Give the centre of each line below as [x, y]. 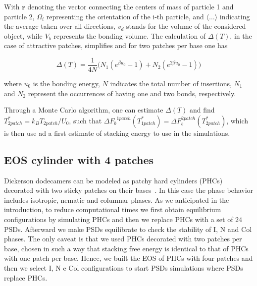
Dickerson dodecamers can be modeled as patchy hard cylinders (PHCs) [113, 180]
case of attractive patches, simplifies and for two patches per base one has [116, 45]
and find [202, 110]
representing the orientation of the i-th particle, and [125, 16]
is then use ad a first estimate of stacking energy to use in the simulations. [117, 133]
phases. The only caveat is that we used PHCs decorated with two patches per [123, 239]
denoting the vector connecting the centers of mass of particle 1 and [130, 6]
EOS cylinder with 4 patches [79, 159]
